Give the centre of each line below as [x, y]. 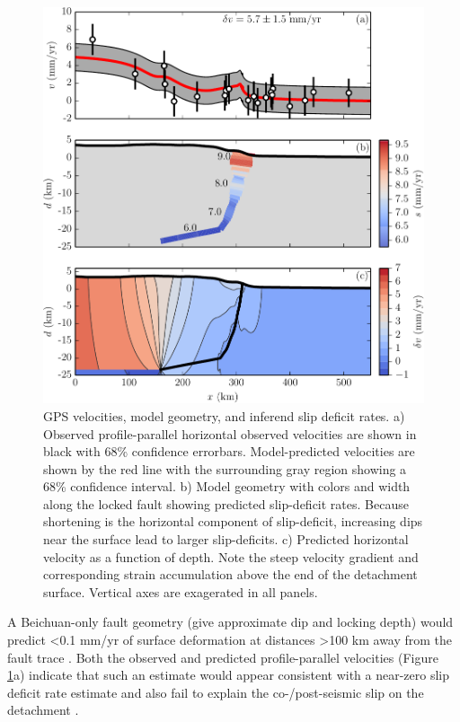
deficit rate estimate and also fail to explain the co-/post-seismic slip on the [216, 692]
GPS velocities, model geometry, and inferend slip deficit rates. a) [224, 415]
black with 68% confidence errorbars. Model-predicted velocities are [229, 451]
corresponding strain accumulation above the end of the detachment [230, 574]
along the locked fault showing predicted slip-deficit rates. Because [226, 503]
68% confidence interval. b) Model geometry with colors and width [227, 486]
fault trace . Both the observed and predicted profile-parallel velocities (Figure [223, 657]
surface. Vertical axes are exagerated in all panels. [181, 591]
